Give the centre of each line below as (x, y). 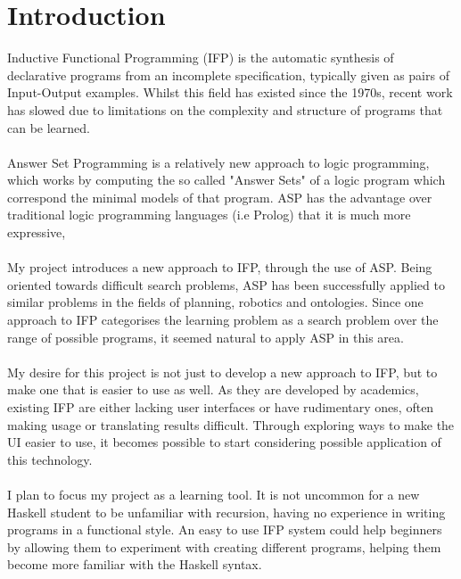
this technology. (50, 459)
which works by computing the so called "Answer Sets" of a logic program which (226, 180)
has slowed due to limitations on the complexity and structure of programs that (225, 109)
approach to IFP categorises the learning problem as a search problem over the (223, 320)
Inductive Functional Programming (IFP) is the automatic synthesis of (201, 58)
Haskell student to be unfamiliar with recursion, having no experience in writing (226, 512)
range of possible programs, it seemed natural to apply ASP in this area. (206, 337)
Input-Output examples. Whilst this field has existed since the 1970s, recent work (230, 92)
